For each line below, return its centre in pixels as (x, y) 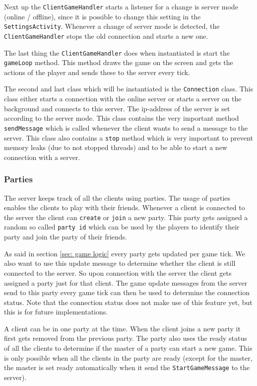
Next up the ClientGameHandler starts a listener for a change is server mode (121, 6)
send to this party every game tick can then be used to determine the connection (127, 292)
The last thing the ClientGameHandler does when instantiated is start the (117, 52)
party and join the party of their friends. (66, 237)
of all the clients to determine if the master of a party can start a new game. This (128, 348)
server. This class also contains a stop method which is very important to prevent (128, 137)
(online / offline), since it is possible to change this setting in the (102, 16)
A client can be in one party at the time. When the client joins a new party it (122, 328)
